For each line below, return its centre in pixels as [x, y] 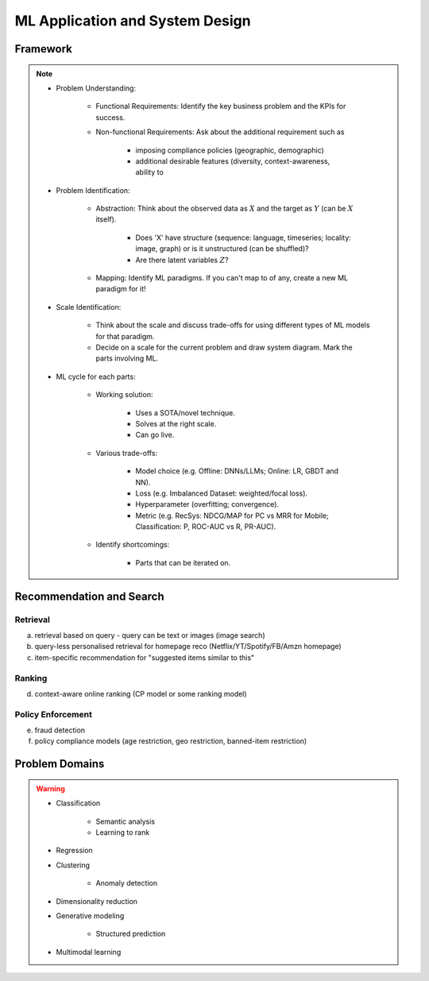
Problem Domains [60, 764]
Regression [74, 851]
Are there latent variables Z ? [182, 260]
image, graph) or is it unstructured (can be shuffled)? [222, 249]
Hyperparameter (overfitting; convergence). [207, 504]
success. [110, 117]
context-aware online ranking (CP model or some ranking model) [141, 693]
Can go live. [155, 435]
